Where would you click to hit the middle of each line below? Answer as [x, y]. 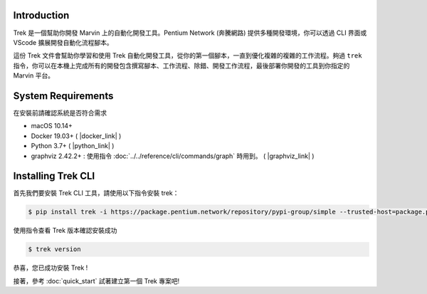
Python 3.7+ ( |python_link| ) [73, 146]
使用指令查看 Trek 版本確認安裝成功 [65, 231]
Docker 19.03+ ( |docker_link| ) [76, 136]
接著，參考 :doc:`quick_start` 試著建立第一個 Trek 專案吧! [96, 280]
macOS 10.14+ [52, 126]
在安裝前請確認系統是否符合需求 [60, 112]
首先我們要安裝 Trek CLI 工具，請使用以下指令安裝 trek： [96, 193]
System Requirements [63, 96]
